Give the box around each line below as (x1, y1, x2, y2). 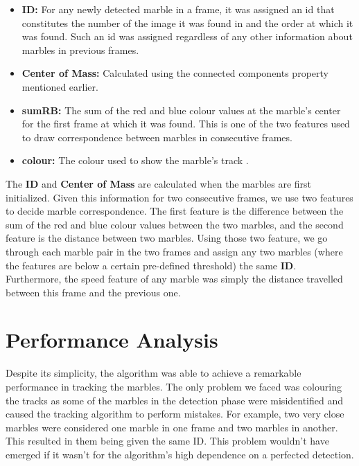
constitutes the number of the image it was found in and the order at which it (21, 15, 353, 30)
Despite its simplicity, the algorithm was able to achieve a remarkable (6, 366, 301, 380)
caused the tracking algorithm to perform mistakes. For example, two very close (6, 406, 344, 421)
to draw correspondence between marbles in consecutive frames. (21, 129, 292, 144)
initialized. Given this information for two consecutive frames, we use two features (6, 190, 353, 204)
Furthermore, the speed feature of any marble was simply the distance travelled (6, 271, 343, 286)
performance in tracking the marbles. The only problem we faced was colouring (6, 379, 342, 393)
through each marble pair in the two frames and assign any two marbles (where (6, 244, 343, 258)
